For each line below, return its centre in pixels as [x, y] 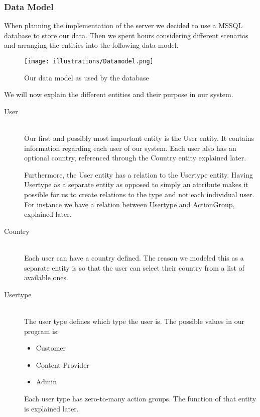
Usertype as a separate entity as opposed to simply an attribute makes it [136, 184]
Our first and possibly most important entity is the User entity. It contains [139, 138]
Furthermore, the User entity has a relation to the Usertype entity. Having [139, 174]
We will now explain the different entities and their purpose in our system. [119, 94]
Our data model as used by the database [87, 77]
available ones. [46, 277]
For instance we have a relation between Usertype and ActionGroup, [129, 204]
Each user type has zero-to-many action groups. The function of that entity [140, 398]
